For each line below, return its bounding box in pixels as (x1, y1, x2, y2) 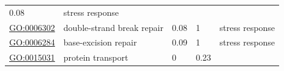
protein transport (63, 51, 129, 64)
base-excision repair (63, 36, 137, 49)
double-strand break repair (63, 21, 163, 33)
